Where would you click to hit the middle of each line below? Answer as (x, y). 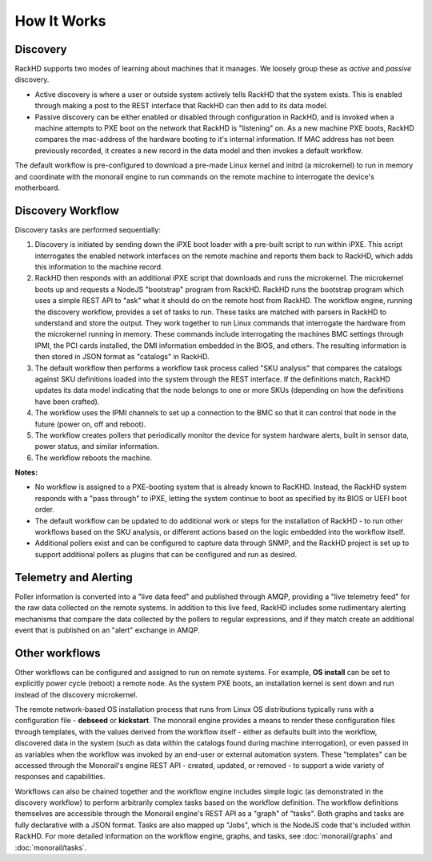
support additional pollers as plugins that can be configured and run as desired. (166, 554)
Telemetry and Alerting (74, 577)
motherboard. (37, 188)
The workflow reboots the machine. (93, 458)
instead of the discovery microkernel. (76, 694)
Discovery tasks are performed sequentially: (88, 229)
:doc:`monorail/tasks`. (51, 847)
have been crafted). (67, 402)
